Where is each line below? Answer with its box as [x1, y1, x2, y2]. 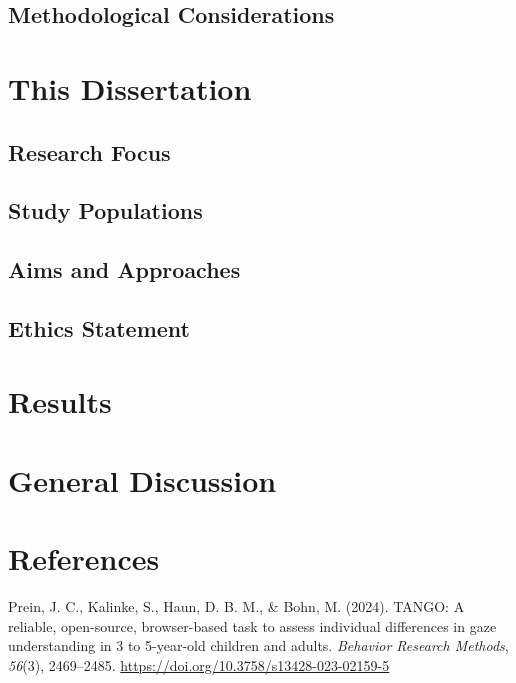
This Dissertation [8, 67, 252, 108]
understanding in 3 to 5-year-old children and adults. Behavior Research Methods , [8, 635, 509, 656]
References [8, 538, 160, 579]
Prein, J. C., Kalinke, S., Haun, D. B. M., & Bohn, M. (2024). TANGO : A [8, 596, 465, 617]
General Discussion [8, 459, 277, 500]
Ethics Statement [8, 312, 191, 343]
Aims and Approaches [8, 254, 241, 285]
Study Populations [8, 195, 203, 226]
